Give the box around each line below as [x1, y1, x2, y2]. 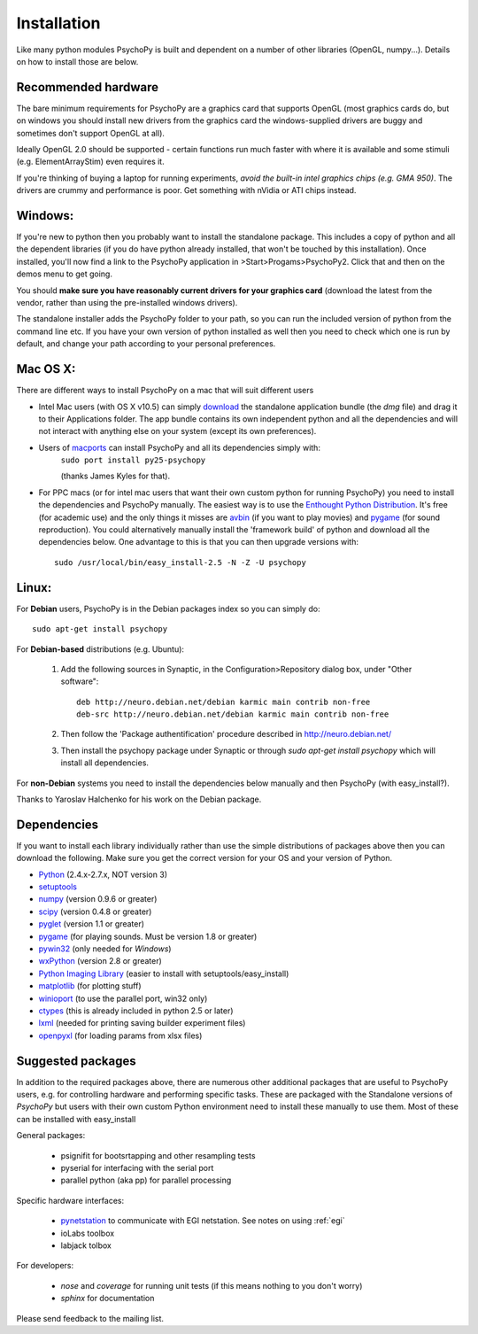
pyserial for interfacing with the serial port [60, 1163, 214, 1174]
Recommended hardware [16, 80, 159, 95]
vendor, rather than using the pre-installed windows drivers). [16, 298, 238, 308]
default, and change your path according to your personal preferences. [16, 338, 276, 349]
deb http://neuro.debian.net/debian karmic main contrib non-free [76, 696, 371, 707]
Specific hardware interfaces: [16, 1195, 124, 1206]
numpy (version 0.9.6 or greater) [38, 894, 158, 904]
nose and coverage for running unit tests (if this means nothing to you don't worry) [60, 1280, 363, 1291]
